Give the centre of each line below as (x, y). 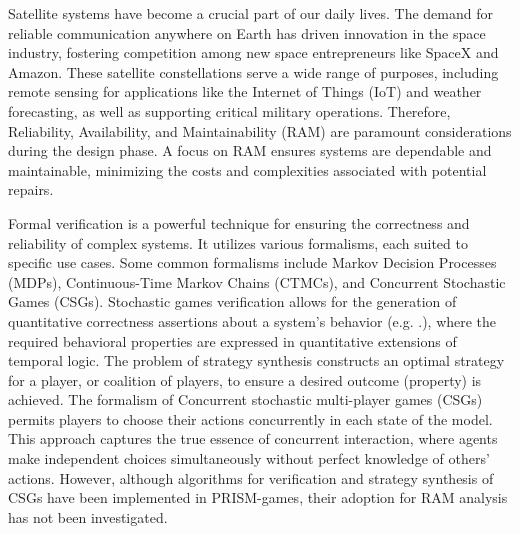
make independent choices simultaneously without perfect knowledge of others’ (249, 458)
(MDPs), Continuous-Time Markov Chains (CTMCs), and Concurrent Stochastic (257, 281)
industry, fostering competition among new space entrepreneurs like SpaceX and (253, 52)
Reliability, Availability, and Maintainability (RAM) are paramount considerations (260, 130)
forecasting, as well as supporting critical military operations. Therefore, (229, 110)
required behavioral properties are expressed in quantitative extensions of (232, 340)
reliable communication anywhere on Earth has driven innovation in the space (247, 32)
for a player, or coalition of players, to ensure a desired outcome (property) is (245, 379)
